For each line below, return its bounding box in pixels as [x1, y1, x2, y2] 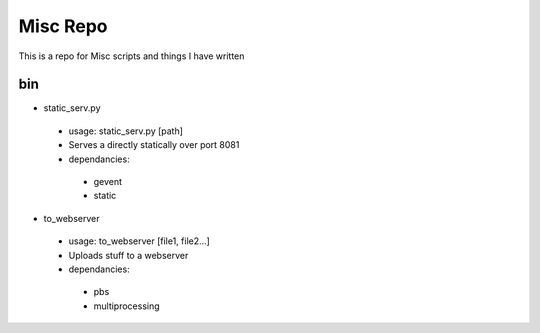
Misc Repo [18, 15, 109, 37]
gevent [93, 176, 123, 188]
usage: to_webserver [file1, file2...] [68, 235, 210, 247]
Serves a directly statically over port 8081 [68, 139, 240, 151]
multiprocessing [93, 300, 160, 312]
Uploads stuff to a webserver [68, 249, 189, 261]
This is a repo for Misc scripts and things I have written [18, 50, 245, 62]
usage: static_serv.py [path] [68, 125, 184, 137]
